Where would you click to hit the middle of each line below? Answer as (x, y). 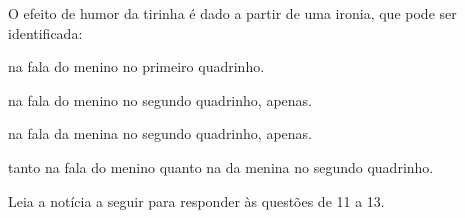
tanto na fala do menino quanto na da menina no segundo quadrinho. (221, 166)
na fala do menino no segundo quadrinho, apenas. (160, 99)
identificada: (45, 32)
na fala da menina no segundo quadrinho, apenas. (160, 133)
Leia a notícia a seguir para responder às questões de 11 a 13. (196, 200)
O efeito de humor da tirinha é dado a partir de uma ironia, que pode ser (232, 13)
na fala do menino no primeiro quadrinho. (136, 66)
